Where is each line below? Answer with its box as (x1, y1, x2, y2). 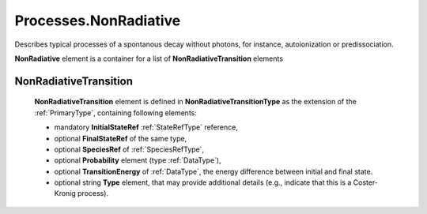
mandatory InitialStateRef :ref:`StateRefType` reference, (54, 122, 239, 132)
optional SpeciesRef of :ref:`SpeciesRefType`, (54, 145, 205, 154)
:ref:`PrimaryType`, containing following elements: (34, 107, 198, 118)
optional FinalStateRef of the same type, (54, 133, 187, 143)
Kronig (54, 189, 77, 198)
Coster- (353, 178, 379, 187)
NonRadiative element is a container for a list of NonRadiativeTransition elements (14, 54, 284, 63)
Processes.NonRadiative (14, 12, 181, 29)
